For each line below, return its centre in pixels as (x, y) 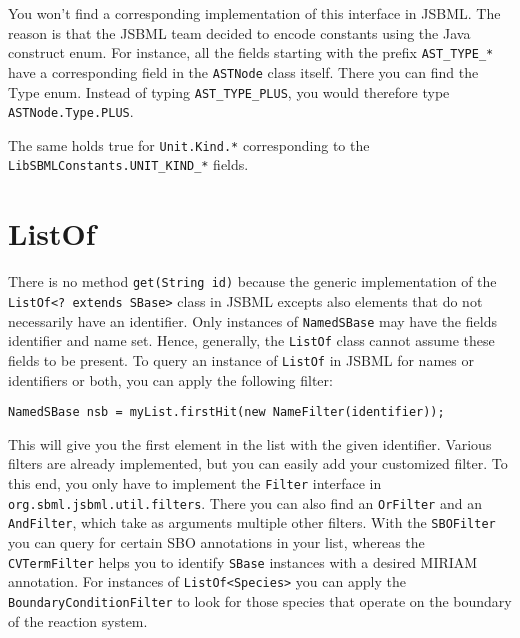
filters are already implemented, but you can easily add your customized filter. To (258, 463)
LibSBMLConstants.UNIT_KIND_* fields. (128, 164)
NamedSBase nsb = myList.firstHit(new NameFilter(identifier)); (226, 412)
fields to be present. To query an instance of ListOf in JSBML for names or (241, 359)
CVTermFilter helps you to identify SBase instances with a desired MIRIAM (243, 561)
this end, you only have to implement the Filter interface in (195, 482)
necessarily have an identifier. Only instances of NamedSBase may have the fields (252, 320)
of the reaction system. (78, 620)
